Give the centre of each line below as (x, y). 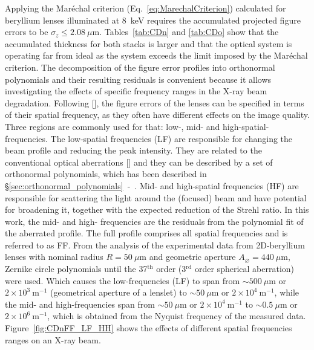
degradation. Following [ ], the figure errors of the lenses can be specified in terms (155, 102)
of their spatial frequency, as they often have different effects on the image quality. (157, 115)
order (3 (171, 269)
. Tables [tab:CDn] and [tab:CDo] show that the (189, 32)
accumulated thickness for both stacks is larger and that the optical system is (149, 43)
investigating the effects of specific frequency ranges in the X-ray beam (136, 91)
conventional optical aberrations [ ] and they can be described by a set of (139, 162)
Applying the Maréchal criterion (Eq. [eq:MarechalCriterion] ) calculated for (146, 8)
